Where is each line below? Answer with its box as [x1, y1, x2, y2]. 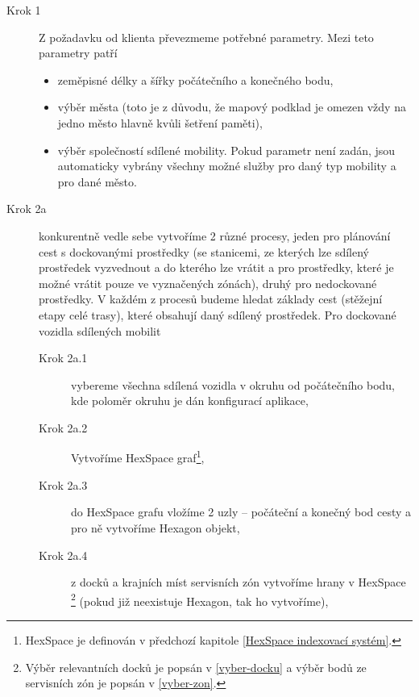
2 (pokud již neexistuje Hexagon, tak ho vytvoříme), [71, 590, 329, 609]
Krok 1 [6, 2, 41, 18]
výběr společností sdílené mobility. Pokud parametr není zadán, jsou [57, 141, 396, 158]
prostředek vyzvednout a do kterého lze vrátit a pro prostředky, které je [39, 259, 394, 276]
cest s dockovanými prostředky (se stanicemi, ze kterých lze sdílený [39, 243, 370, 260]
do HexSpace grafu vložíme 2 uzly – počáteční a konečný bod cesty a [71, 503, 412, 520]
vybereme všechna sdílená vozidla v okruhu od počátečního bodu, [71, 376, 395, 393]
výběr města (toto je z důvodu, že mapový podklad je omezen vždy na [57, 98, 406, 115]
